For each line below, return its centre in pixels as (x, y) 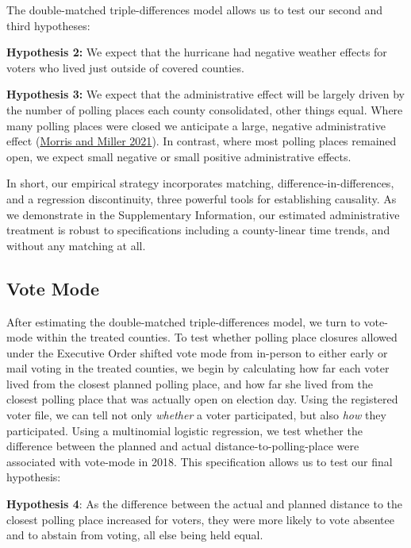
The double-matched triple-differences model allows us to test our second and (195, 10)
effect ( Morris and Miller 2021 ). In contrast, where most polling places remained (202, 141)
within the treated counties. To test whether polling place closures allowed (217, 337)
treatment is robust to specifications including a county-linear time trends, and (198, 230)
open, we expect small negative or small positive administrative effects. (179, 156)
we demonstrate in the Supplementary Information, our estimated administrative (203, 214)
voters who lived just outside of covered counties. (125, 67)
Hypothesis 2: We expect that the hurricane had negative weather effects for (197, 52)
